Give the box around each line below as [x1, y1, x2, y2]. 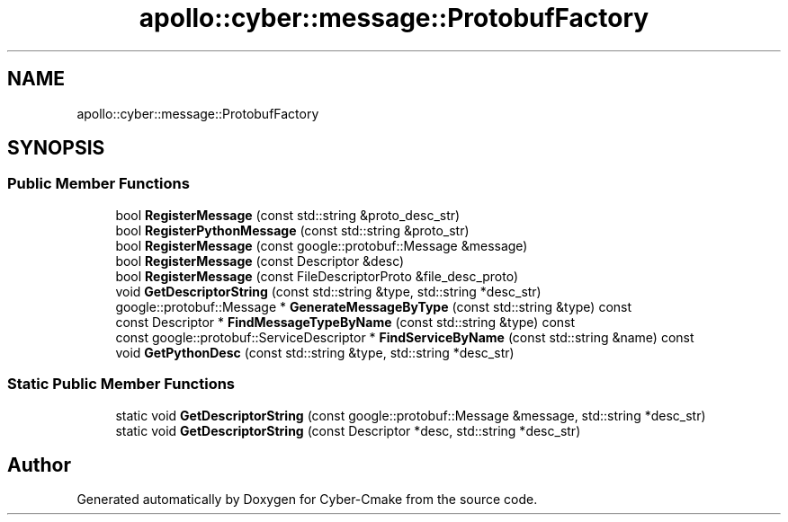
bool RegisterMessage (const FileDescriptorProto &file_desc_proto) [115, 268, 519, 284]
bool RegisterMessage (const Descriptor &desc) [115, 252, 405, 269]
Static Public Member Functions [7, 375, 236, 394]
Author [7, 453, 71, 476]
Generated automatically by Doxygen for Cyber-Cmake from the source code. [76, 491, 538, 508]
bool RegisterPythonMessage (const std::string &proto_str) [115, 222, 470, 238]
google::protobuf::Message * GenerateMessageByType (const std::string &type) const [115, 298, 632, 314]
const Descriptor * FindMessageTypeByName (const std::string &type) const [115, 314, 576, 330]
